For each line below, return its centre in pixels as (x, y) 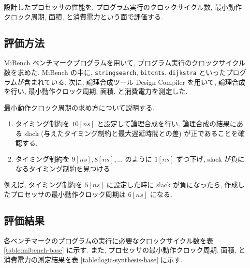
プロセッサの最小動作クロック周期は (68, 194)
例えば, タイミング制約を (43, 185)
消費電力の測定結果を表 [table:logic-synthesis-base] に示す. (93, 259)
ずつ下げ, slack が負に (210, 159)
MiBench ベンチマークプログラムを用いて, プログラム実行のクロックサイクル (125, 63)
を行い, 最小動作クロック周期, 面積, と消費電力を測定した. (96, 91)
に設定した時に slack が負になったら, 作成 (172, 185)
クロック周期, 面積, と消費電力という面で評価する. (83, 16)
